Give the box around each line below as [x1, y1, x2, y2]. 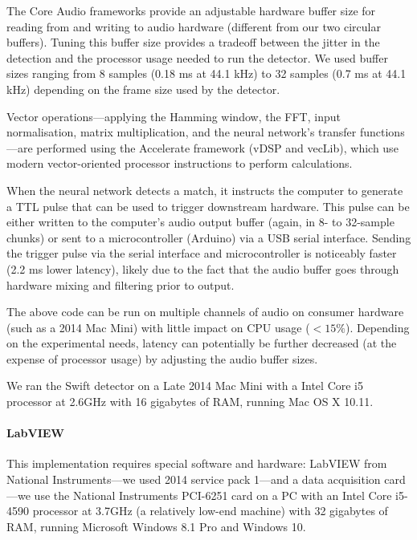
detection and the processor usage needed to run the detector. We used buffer [6, 49, 388, 66]
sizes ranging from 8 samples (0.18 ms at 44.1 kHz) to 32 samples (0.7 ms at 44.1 [6, 65, 407, 82]
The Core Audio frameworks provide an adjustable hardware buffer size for [6, 2, 376, 18]
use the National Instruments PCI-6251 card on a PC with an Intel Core [34, 486, 392, 503]
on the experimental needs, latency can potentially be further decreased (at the [6, 335, 397, 351]
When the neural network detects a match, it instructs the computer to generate [6, 181, 403, 198]
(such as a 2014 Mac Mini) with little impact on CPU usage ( [6, 319, 310, 335]
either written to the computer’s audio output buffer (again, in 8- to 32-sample [6, 213, 395, 230]
